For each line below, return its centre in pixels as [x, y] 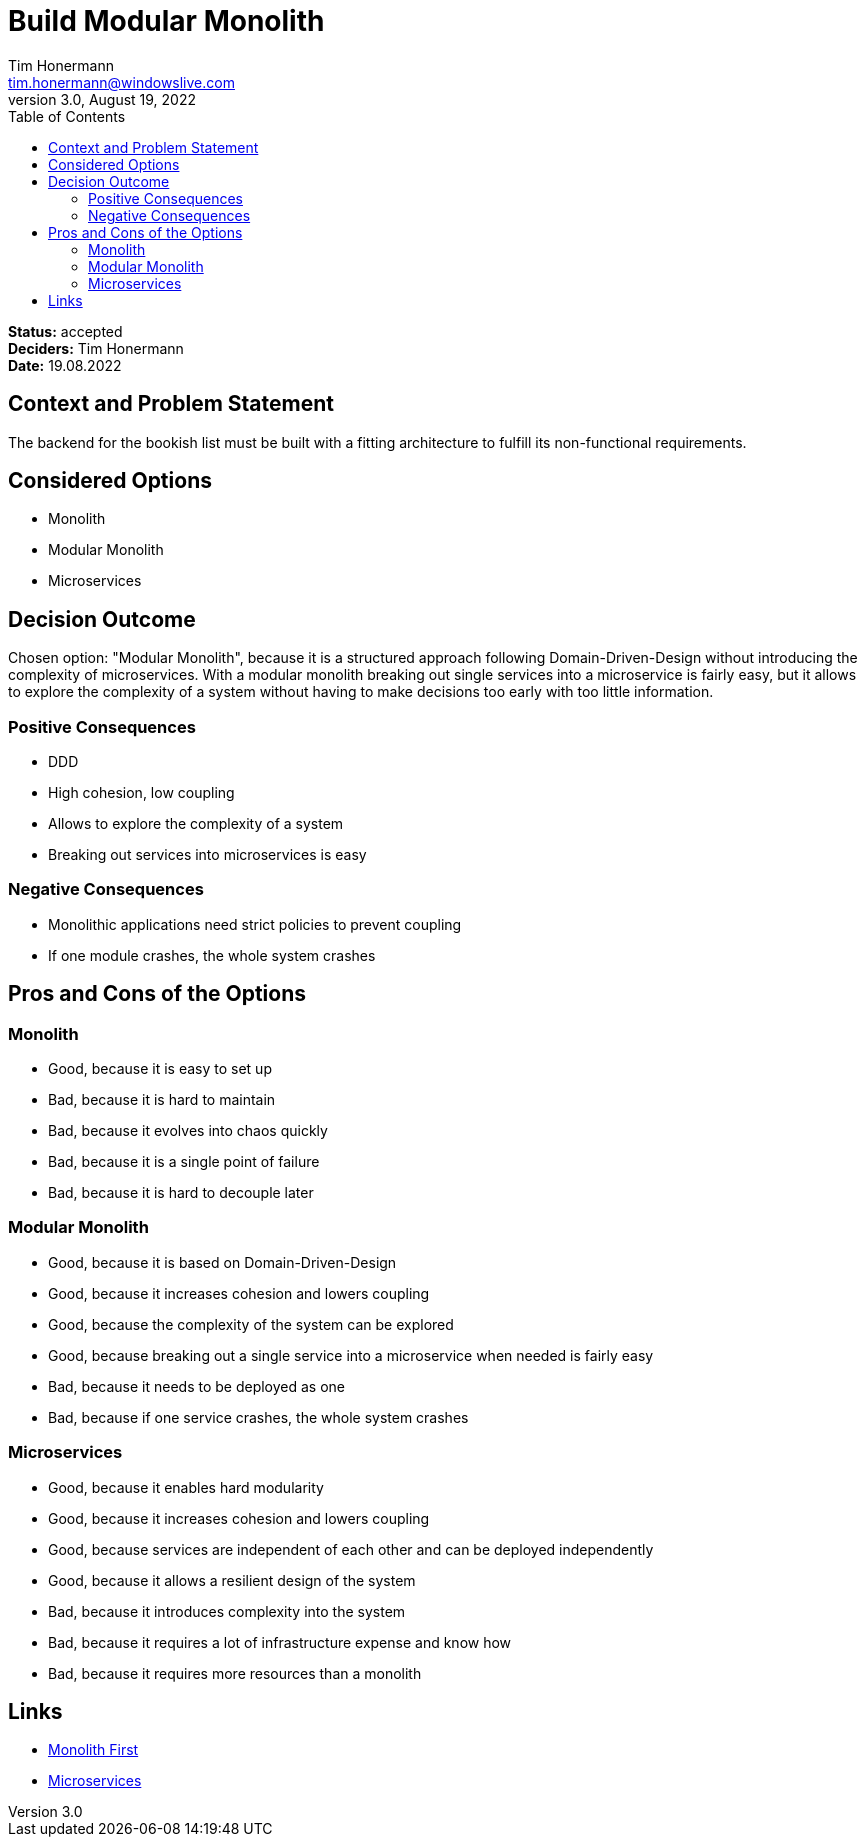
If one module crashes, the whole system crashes [212, 955]
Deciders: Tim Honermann [96, 348]
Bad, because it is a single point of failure [184, 1161]
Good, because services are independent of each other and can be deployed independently [351, 1549]
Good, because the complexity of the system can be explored [251, 1324]
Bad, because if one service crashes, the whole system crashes [258, 1417]
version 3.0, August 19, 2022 [102, 99]
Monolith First [93, 1750]
